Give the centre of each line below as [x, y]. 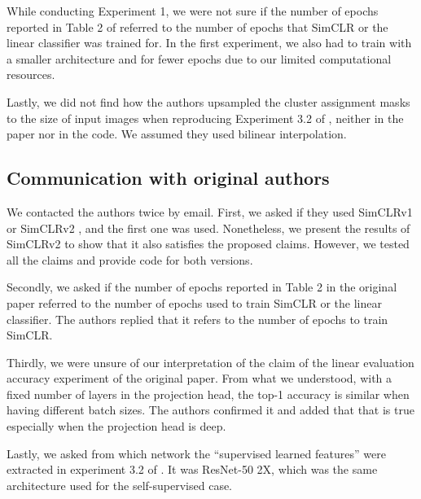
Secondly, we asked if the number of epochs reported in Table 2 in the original [202, 287]
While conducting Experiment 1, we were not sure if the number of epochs [193, 11]
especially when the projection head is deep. [116, 426]
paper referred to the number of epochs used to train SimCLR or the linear [194, 302]
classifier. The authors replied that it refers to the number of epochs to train [197, 319]
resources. [31, 74]
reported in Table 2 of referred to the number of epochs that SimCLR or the [197, 26]
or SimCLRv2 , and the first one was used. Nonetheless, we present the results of [208, 228]
